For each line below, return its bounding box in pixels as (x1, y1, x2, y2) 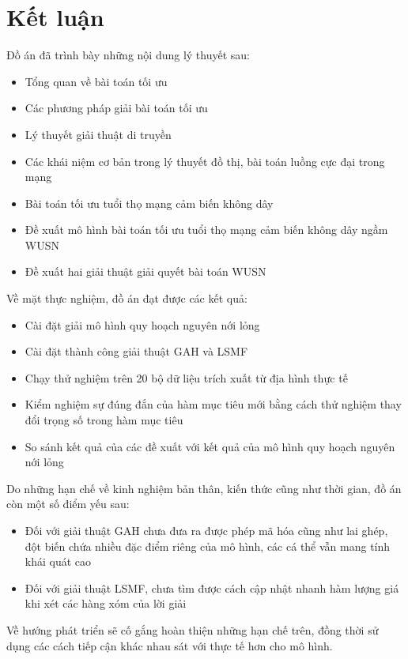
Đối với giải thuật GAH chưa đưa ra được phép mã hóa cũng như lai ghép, (25, 522, 388, 538)
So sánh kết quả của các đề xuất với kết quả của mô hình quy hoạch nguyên (25, 438, 395, 454)
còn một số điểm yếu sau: (6, 495, 130, 512)
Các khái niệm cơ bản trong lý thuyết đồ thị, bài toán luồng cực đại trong (25, 153, 385, 169)
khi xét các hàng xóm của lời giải (25, 595, 187, 612)
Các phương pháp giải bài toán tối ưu (25, 100, 208, 116)
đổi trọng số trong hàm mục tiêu (25, 412, 183, 428)
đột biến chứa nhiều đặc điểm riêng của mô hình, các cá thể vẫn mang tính (25, 537, 391, 554)
